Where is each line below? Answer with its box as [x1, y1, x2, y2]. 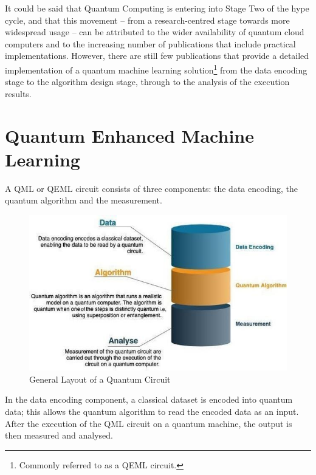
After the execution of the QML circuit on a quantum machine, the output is [5, 417, 292, 429]
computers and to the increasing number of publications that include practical [5, 37, 296, 50]
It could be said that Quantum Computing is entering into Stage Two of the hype [5, 2, 309, 14]
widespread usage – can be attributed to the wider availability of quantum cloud [5, 26, 304, 38]
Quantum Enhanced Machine [5, 123, 254, 148]
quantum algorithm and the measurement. [5, 194, 162, 207]
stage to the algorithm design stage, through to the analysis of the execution [5, 75, 290, 88]
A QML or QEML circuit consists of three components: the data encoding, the [5, 182, 298, 194]
